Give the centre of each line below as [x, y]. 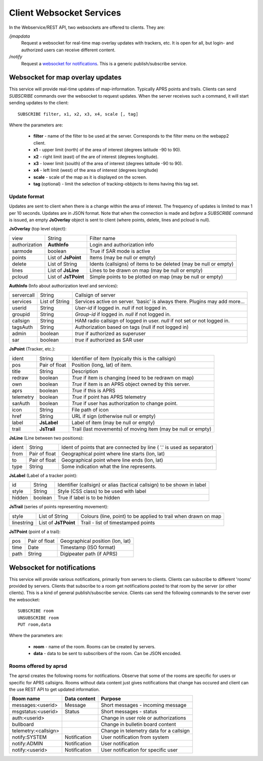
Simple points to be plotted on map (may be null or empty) [156, 277]
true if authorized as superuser [110, 333]
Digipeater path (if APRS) [89, 554]
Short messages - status [129, 712]
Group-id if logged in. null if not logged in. [123, 314]
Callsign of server [95, 295]
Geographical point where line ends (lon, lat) [112, 460]
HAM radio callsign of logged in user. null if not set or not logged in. [152, 321]
